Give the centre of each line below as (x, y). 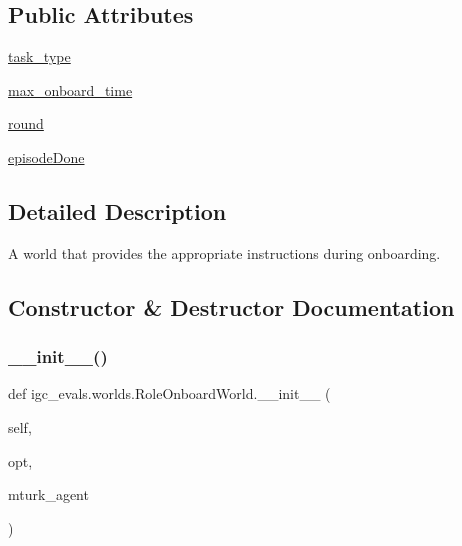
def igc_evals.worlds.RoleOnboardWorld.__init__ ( (169, 393)
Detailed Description (117, 210)
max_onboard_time (70, 89)
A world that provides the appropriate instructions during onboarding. (224, 252)
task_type (39, 56)
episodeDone (46, 156)
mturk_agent (48, 494)
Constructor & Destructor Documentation (231, 306)
